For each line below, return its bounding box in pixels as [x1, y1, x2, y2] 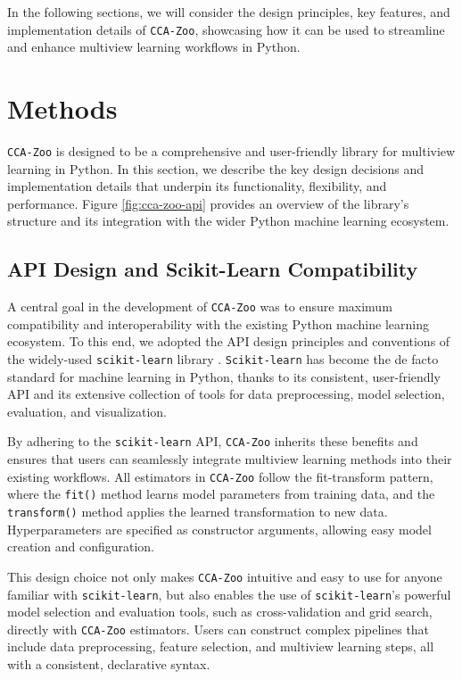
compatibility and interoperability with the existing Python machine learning [7, 314, 429, 333]
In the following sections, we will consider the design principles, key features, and [7, 3, 450, 21]
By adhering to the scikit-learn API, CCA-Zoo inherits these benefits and [7, 432, 418, 451]
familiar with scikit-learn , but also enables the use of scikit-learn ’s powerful [7, 584, 451, 603]
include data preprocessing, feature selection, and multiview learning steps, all [7, 637, 434, 656]
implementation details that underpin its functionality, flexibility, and [7, 177, 387, 195]
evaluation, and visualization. [7, 402, 168, 420]
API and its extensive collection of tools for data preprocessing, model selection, [7, 385, 445, 403]
